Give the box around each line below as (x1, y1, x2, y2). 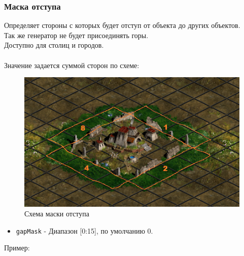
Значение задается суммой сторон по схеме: (4, 59, 140, 70)
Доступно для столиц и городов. (4, 40, 104, 50)
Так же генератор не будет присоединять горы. (4, 29, 149, 40)
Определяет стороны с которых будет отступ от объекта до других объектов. (4, 20, 240, 30)
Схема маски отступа (24, 208, 89, 219)
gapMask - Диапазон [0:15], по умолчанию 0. (16, 225, 153, 236)
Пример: (4, 242, 30, 253)
